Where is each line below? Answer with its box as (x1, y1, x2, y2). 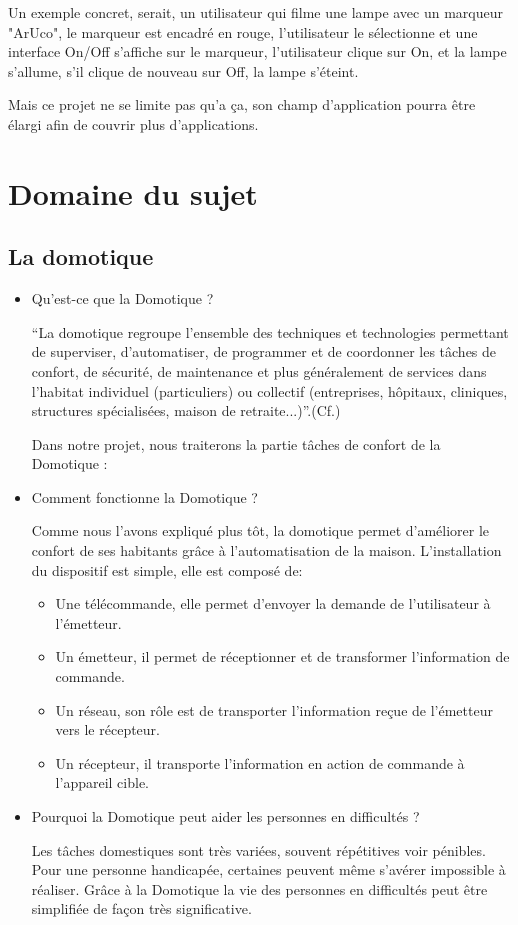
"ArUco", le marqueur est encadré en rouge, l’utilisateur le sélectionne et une (8, 21, 478, 42)
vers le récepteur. (55, 719, 160, 740)
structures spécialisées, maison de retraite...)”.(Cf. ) (31, 400, 341, 421)
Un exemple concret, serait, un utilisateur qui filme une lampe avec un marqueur (8, 2, 504, 22)
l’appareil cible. (55, 772, 149, 793)
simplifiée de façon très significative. (31, 898, 252, 919)
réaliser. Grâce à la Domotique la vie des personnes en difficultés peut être (31, 878, 488, 899)
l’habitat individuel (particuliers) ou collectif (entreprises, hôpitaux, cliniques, (31, 380, 508, 401)
